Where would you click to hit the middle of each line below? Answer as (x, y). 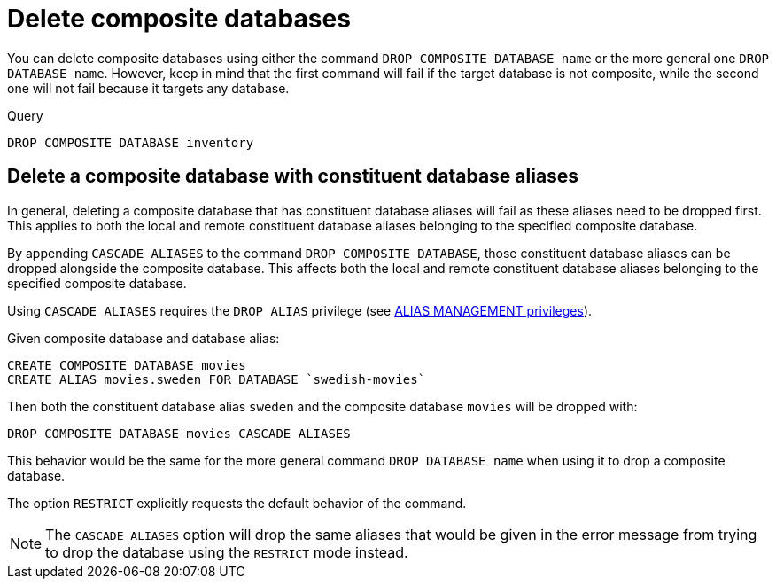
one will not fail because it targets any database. (148, 88)
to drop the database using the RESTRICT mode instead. (227, 552)
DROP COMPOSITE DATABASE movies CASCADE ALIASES (179, 433)
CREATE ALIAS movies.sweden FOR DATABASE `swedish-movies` (217, 379)
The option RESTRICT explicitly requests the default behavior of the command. (237, 503)
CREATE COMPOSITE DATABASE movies (127, 365)
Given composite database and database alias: (144, 338)
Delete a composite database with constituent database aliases (293, 176)
